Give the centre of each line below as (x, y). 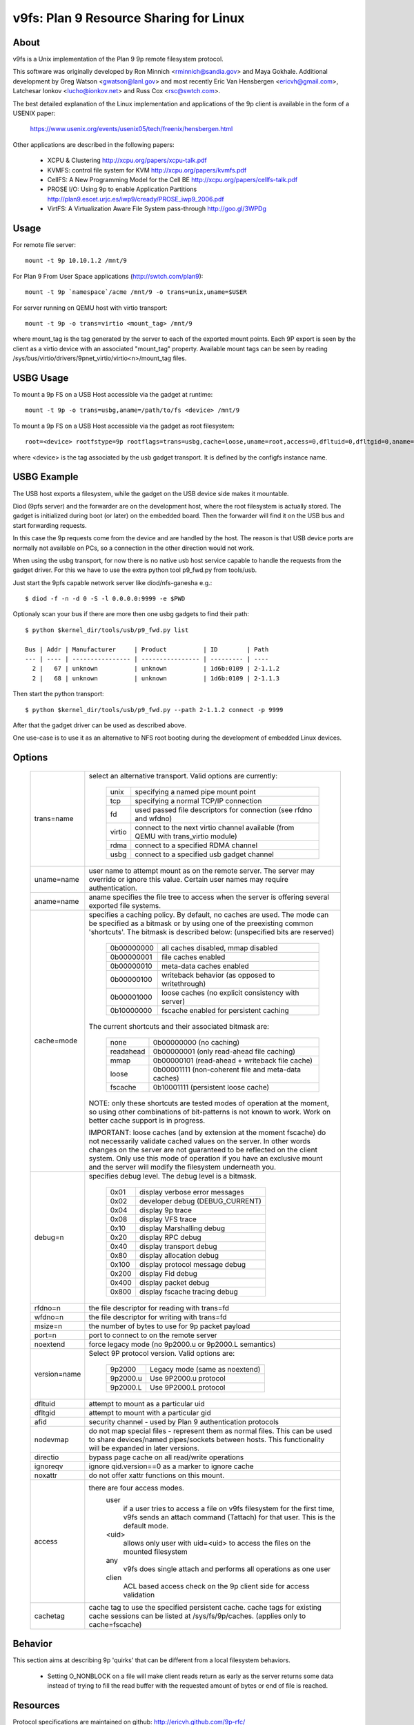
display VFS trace (168, 1219)
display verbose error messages (191, 1192)
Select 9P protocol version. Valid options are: (162, 1353)
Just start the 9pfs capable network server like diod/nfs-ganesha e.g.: (112, 582)
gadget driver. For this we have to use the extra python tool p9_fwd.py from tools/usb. (135, 570)
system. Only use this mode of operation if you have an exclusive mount (206, 1158)
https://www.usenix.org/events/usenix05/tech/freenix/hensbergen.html (131, 129)
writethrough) (184, 983)
